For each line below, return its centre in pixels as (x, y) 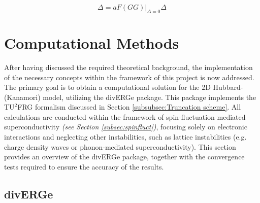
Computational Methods (92, 42)
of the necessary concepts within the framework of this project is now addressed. (129, 77)
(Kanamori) (22, 97)
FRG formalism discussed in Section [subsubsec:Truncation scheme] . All (129, 107)
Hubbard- (228, 87)
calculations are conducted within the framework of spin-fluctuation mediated (125, 116)
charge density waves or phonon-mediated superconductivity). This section (120, 146)
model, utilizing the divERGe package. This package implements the (150, 97)
